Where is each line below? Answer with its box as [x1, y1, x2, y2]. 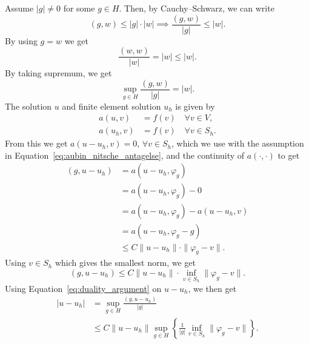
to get [277, 148, 300, 161]
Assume [5, 2, 34, 14]
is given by [175, 99, 215, 112]
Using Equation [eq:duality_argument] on [5, 282, 162, 294]
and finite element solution [62, 99, 161, 112]
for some [63, 2, 95, 14]
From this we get [5, 137, 68, 150]
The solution [5, 99, 52, 112]
